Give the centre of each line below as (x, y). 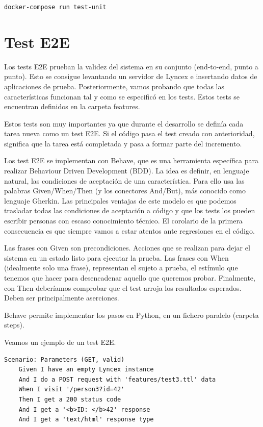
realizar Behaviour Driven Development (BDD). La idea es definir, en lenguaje (127, 171)
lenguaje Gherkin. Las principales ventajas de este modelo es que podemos (120, 200)
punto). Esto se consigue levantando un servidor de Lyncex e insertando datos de (131, 76)
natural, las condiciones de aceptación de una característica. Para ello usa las (124, 180)
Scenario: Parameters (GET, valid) (64, 359)
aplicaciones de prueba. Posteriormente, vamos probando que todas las (114, 86)
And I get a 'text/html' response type (86, 420)
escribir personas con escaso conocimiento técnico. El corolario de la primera (123, 221)
